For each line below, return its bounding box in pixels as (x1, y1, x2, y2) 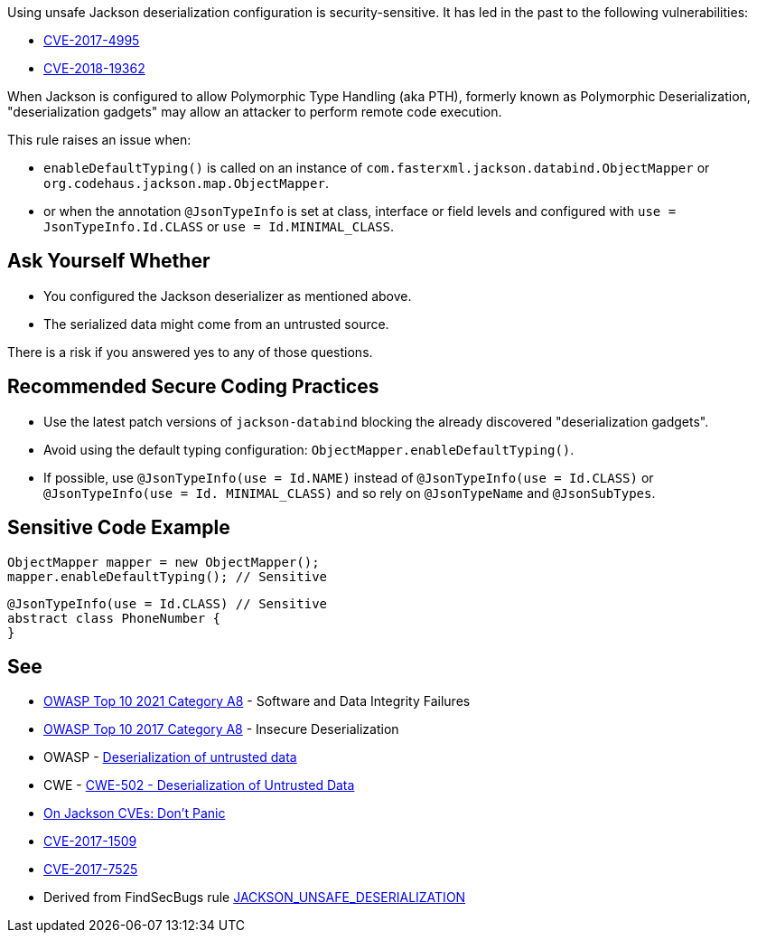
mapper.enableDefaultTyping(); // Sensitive (7, 569, 328, 584)
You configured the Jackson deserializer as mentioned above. (43, 287, 412, 304)
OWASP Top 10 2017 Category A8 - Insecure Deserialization (43, 721, 399, 738)
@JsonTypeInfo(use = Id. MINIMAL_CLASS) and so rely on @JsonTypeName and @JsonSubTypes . (43, 484, 656, 501)
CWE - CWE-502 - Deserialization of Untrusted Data (43, 777, 355, 794)
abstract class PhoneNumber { (7, 610, 221, 625)
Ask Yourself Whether (7, 249, 210, 273)
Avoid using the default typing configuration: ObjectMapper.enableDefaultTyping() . (43, 441, 575, 457)
